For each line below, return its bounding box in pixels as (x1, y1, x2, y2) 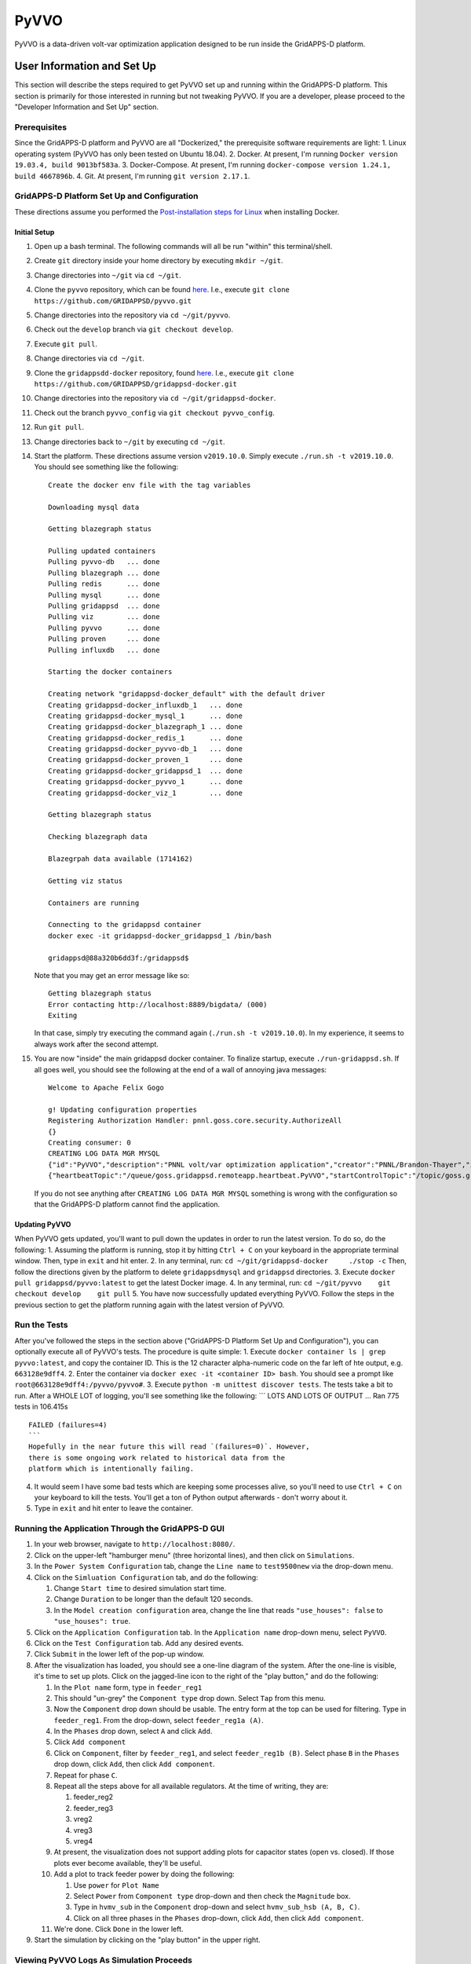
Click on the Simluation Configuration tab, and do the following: (34, 1572, 258, 1582)
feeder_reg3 (73, 1803, 114, 1812)
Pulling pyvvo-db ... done (48, 558, 160, 566)
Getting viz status (48, 876, 123, 885)
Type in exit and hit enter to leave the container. (34, 1504, 194, 1513)
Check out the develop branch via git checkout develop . (34, 324, 234, 334)
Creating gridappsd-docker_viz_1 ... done (48, 788, 243, 797)
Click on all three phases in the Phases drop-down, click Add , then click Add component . (73, 1913, 364, 1922)
